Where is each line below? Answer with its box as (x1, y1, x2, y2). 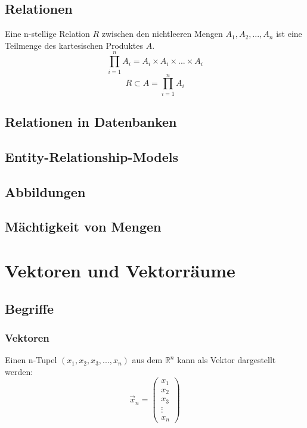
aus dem (132, 354, 163, 366)
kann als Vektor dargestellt (177, 354, 276, 366)
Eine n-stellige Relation (5, 27, 90, 40)
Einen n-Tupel (5, 354, 57, 366)
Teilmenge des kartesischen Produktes (5, 39, 143, 51)
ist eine (276, 27, 302, 40)
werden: (5, 365, 33, 377)
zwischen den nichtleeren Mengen (101, 27, 223, 40)
